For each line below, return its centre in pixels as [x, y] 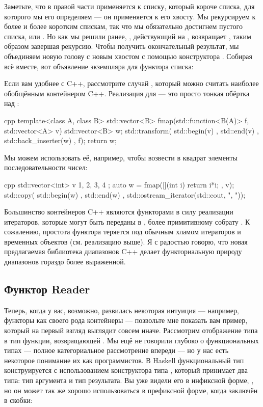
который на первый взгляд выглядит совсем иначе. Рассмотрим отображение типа [131, 330]
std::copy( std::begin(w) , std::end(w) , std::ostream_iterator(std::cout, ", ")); [125, 194]
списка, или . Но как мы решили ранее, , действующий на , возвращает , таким [128, 36]
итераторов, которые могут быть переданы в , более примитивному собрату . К [127, 221]
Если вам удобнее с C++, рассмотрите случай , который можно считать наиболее [131, 83]
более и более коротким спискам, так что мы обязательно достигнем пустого [123, 26]
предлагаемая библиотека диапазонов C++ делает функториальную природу [123, 251]
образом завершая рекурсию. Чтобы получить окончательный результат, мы [122, 46]
